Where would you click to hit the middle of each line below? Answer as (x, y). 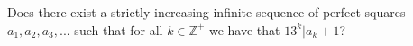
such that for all (119, 29)
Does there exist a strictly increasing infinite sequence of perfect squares (206, 12)
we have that (244, 29)
